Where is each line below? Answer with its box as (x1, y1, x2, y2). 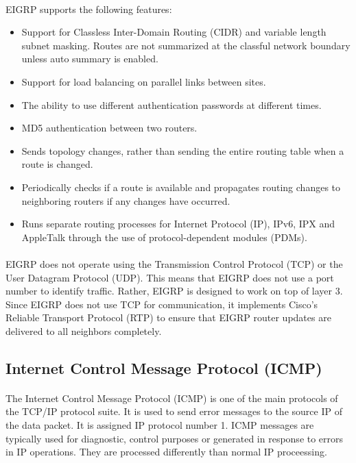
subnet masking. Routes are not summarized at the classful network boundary (21, 38, 351, 52)
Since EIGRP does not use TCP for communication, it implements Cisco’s (5, 297, 318, 311)
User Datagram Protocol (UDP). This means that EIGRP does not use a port (5, 270, 334, 284)
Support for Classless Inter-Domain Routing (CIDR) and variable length (21, 25, 327, 39)
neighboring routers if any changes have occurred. (21, 193, 230, 208)
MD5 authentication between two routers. (21, 121, 198, 135)
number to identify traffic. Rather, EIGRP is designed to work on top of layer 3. (5, 284, 343, 298)
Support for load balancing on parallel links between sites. (21, 74, 266, 88)
